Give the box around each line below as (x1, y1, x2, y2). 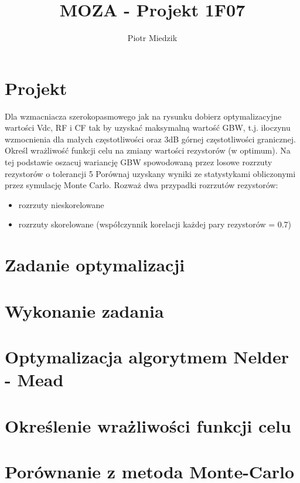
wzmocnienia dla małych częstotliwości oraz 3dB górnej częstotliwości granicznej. (5, 132, 296, 145)
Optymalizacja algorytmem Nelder (5, 344, 289, 368)
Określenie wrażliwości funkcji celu (5, 413, 291, 437)
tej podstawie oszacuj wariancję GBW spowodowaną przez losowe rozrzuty (5, 156, 272, 168)
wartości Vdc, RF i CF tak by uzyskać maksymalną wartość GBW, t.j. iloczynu (5, 121, 291, 134)
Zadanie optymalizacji (5, 253, 185, 277)
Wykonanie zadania (5, 298, 164, 322)
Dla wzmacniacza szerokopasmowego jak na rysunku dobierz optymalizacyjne (5, 110, 282, 122)
